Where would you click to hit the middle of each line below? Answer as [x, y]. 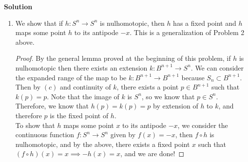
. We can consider [217, 67]
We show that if [39, 23]
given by [123, 135]
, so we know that [168, 96]
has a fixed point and [205, 23]
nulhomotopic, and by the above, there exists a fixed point [103, 144]
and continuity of [85, 87]
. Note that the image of [83, 96]
